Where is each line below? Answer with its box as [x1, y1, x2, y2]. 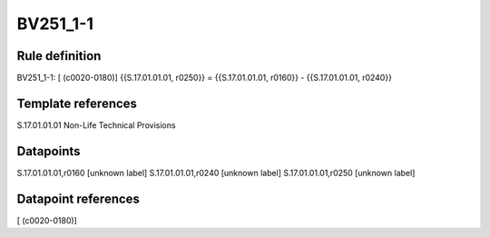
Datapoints [16, 143, 81, 159]
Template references [16, 95, 138, 111]
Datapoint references [16, 191, 141, 206]
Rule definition [16, 48, 102, 64]
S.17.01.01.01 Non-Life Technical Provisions [16, 119, 176, 131]
